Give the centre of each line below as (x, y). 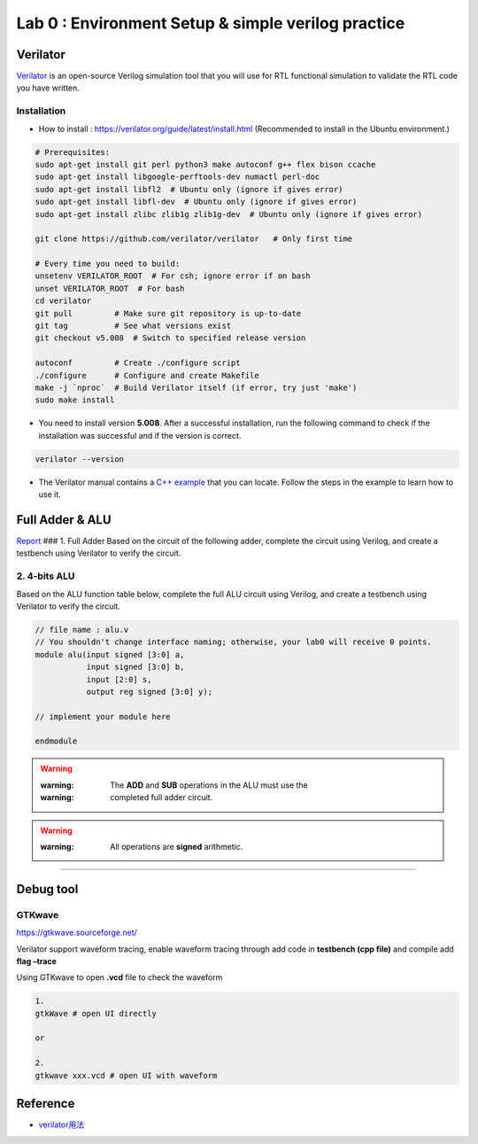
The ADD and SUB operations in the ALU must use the (209, 785)
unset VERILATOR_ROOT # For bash (110, 288)
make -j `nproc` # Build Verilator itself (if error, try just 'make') (196, 388)
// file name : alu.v (82, 630)
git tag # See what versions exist (133, 326)
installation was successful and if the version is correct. (140, 435)
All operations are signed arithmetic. (177, 847)
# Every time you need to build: (108, 264)
